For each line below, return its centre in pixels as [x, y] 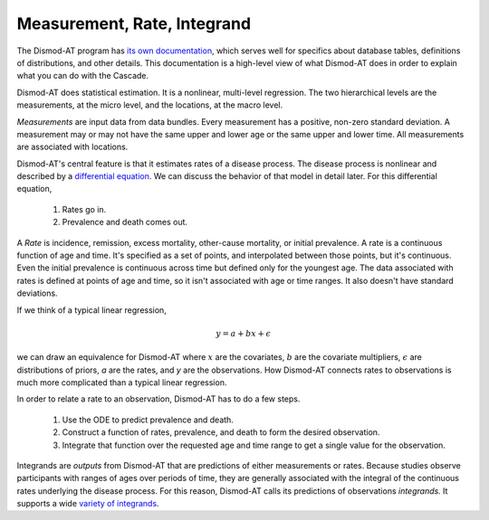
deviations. [37, 293]
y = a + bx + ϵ [244, 333]
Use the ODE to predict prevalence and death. [148, 420]
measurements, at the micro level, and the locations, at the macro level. [150, 105]
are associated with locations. [72, 147]
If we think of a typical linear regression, [91, 310]
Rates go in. [84, 209]
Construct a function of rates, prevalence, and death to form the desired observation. [221, 432]
